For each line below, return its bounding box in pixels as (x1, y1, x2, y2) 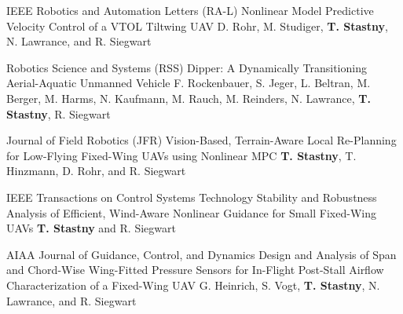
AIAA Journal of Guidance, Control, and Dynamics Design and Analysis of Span (6, 246, 397, 262)
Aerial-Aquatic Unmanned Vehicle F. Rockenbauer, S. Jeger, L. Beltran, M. (6, 75, 371, 91)
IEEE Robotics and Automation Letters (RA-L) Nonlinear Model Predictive (6, 2, 374, 18)
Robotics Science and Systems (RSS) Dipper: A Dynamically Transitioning (6, 59, 367, 75)
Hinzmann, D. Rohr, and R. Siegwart (6, 162, 186, 179)
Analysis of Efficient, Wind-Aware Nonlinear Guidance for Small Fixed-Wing (6, 204, 376, 221)
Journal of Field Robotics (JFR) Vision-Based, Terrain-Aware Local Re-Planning (6, 132, 397, 148)
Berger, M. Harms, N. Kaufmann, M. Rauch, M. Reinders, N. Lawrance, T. (6, 89, 372, 106)
